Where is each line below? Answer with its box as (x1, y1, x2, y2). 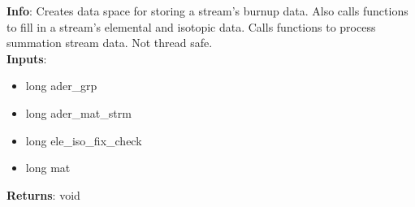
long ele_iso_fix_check (25, 132, 142, 149)
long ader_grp (25, 77, 97, 94)
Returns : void (6, 186, 80, 203)
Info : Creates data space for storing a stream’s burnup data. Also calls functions (6, 2, 409, 19)
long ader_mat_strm (25, 104, 132, 121)
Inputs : (6, 50, 47, 67)
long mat (25, 159, 71, 176)
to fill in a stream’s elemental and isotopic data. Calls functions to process (6, 18, 376, 35)
